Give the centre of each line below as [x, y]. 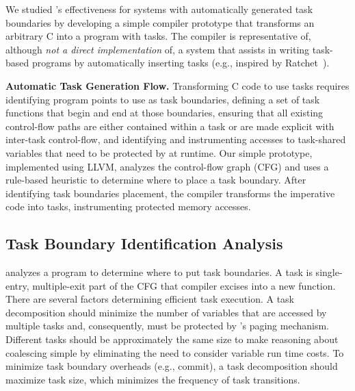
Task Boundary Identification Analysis [144, 243]
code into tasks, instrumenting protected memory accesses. [128, 206]
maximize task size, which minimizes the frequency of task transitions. [153, 379]
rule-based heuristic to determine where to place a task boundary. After [156, 180]
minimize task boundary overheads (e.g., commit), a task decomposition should [172, 366]
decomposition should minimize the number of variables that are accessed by [166, 312]
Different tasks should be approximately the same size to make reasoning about [172, 339]
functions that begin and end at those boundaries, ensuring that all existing [165, 113]
